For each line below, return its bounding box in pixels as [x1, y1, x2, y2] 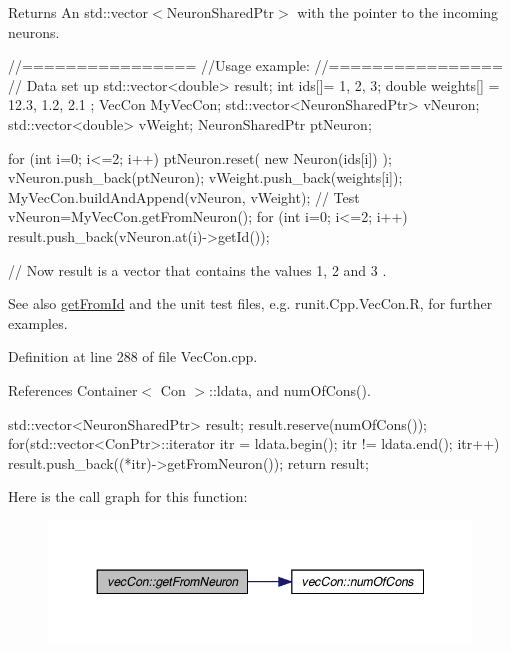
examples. [8, 312, 68, 333]
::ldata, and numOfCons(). [208, 379, 371, 400]
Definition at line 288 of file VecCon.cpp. [8, 346, 258, 367]
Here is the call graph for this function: [8, 486, 248, 507]
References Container [8, 379, 138, 400]
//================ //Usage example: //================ [8, 55, 503, 76]
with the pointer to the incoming [297, 2, 499, 22]
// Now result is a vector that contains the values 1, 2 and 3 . [8, 259, 387, 280]
